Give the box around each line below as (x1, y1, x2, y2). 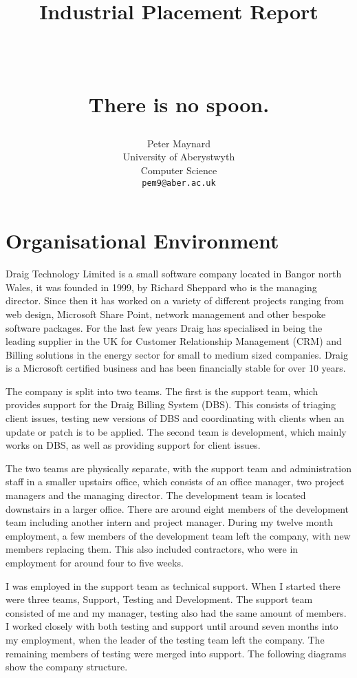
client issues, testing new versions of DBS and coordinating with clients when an (6, 411, 345, 425)
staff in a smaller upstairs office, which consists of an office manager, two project (6, 474, 345, 489)
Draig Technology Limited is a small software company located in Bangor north (6, 266, 342, 281)
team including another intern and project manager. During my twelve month (6, 515, 334, 529)
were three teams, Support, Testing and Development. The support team (6, 592, 313, 606)
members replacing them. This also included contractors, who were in (6, 542, 299, 556)
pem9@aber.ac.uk (142, 178, 216, 188)
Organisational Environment (6, 226, 279, 255)
